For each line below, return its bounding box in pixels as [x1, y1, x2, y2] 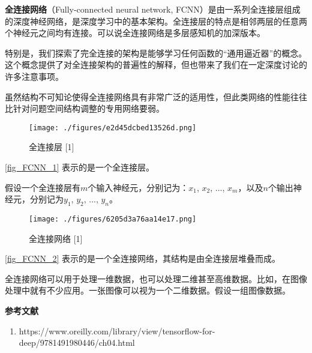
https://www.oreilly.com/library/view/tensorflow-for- [19, 324, 215, 337]
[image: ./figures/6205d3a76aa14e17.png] [29, 214, 197, 223]
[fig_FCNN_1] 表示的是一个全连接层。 [5, 161, 155, 173]
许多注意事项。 [5, 70, 64, 82]
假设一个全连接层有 [5, 181, 80, 193]
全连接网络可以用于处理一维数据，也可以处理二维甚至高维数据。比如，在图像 [5, 272, 307, 285]
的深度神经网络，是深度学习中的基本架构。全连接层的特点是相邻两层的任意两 [5, 14, 307, 27]
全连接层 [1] [29, 140, 74, 153]
